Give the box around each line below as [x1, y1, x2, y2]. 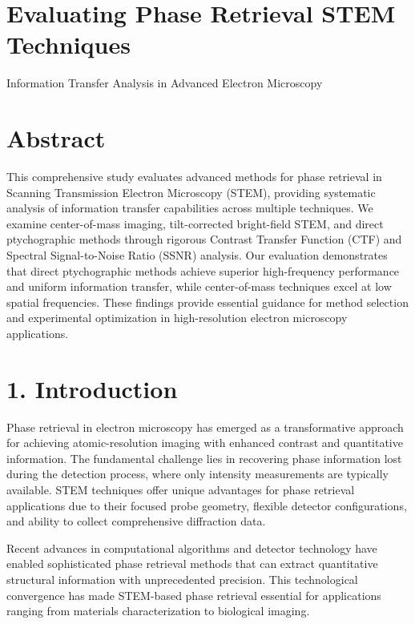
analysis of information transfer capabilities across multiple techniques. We [6, 199, 373, 216]
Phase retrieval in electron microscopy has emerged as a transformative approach [6, 418, 404, 435]
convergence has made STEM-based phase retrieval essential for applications [6, 586, 381, 603]
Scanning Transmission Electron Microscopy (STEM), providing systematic [6, 183, 376, 200]
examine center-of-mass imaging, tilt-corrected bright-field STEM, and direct [6, 215, 384, 231]
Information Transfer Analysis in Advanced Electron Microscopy [6, 74, 323, 91]
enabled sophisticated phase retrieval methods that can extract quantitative [6, 555, 378, 572]
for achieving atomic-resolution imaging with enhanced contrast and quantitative [6, 434, 403, 451]
